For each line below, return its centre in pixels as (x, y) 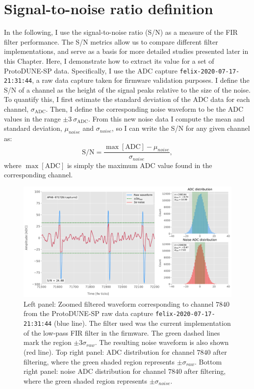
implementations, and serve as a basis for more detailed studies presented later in (126, 51)
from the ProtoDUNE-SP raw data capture (89, 313)
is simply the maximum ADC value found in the (140, 165)
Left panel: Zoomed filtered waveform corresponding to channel (119, 304)
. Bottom (208, 361)
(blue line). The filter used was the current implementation (142, 323)
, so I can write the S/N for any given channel (181, 128)
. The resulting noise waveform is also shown (162, 342)
